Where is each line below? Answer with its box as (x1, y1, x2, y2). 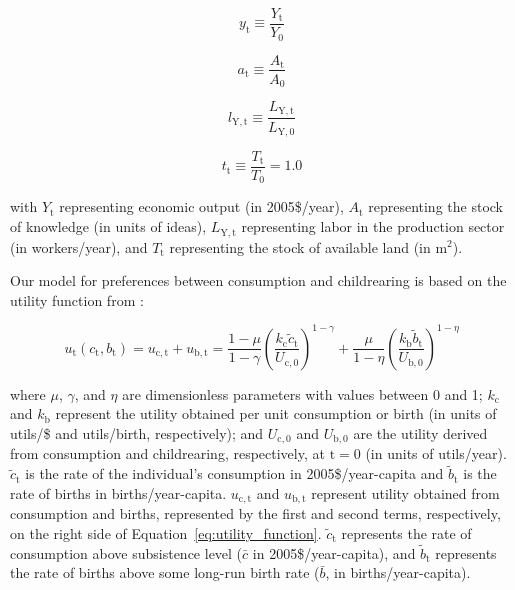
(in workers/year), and (10, 236, 148, 257)
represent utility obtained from (311, 482, 500, 503)
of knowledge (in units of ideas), (10, 216, 207, 237)
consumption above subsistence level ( (10, 542, 243, 563)
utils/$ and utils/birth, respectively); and (10, 423, 264, 443)
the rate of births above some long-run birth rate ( (10, 562, 320, 583)
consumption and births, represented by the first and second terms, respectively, (10, 503, 501, 524)
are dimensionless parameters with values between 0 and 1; (122, 383, 483, 404)
